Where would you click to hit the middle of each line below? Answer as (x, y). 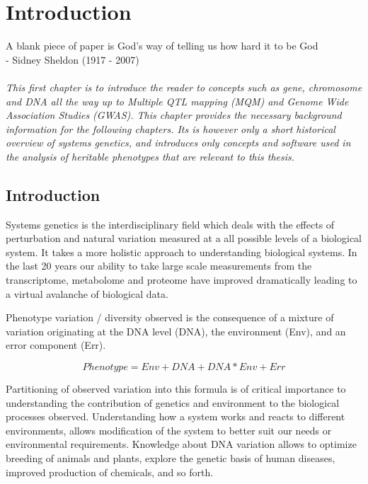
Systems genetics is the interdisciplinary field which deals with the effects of (170, 224)
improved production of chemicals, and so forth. (110, 472)
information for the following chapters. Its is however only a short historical (171, 128)
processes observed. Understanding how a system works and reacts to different (176, 416)
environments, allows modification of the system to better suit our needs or (169, 430)
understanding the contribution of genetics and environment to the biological (173, 402)
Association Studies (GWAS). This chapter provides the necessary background (174, 115)
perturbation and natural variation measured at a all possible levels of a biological (184, 238)
